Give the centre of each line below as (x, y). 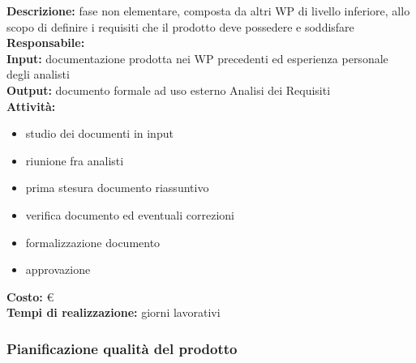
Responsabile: (46, 43)
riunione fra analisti (75, 160)
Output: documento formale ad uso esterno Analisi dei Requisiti (169, 90)
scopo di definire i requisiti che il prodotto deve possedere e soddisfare (180, 26)
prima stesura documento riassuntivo (117, 188)
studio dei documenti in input (99, 133)
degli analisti (38, 74)
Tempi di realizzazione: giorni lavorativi (114, 312)
